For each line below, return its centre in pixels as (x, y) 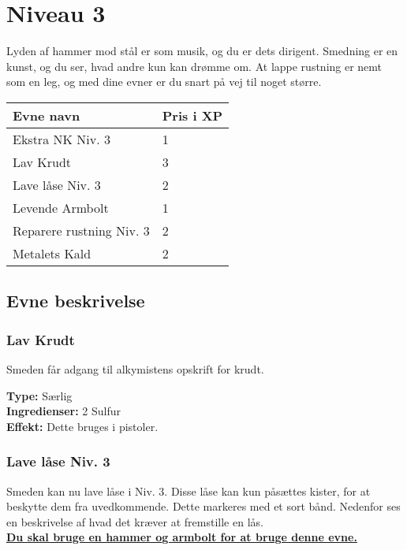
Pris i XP (192, 115)
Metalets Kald (52, 253)
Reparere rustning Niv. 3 (81, 230)
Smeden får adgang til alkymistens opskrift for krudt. (135, 368)
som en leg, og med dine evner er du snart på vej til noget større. (164, 82)
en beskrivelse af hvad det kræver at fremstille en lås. (135, 521)
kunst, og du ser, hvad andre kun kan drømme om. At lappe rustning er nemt (194, 66)
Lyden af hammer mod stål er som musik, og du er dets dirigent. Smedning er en (202, 51)
